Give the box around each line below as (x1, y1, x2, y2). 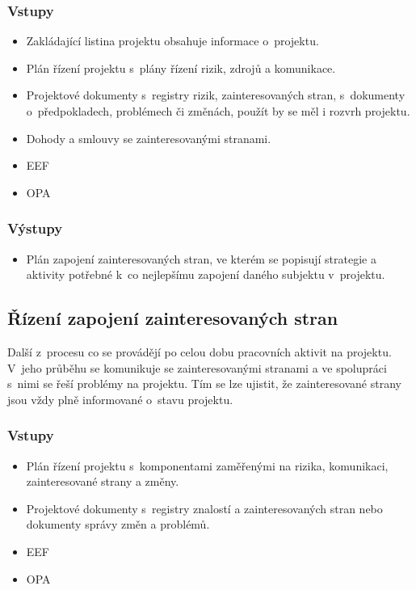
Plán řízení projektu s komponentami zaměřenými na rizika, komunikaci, (26, 457, 389, 474)
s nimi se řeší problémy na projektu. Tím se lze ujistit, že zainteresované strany (7, 375, 401, 392)
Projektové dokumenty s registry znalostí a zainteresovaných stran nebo (26, 499, 383, 516)
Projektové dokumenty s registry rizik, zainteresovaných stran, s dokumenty (26, 86, 405, 103)
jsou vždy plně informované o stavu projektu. (7, 390, 233, 407)
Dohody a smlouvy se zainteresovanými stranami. (26, 129, 271, 146)
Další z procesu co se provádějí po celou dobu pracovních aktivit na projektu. (7, 343, 392, 360)
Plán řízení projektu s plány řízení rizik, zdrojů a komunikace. (26, 59, 336, 76)
